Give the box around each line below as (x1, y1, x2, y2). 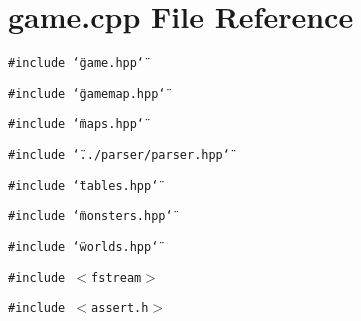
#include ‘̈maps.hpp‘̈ (8, 117, 145, 132)
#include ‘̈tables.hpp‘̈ (8, 178, 159, 193)
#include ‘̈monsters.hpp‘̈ (8, 209, 173, 224)
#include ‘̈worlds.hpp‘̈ (8, 240, 159, 255)
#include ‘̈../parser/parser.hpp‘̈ (8, 148, 230, 163)
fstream (91, 270, 142, 285)
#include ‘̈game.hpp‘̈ (8, 56, 145, 71)
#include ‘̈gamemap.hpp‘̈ (8, 86, 166, 101)
